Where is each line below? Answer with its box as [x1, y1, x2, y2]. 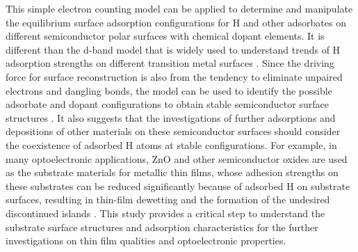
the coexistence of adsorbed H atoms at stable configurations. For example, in [6, 137, 337, 152]
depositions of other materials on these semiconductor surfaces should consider [6, 124, 341, 139]
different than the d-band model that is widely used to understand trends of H [6, 42, 341, 56]
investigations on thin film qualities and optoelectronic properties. [6, 233, 286, 248]
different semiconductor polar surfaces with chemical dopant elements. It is [6, 29, 325, 43]
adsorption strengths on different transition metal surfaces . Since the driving [6, 56, 334, 70]
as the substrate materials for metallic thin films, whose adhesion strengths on [6, 165, 339, 180]
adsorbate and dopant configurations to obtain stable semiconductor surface [6, 97, 329, 111]
